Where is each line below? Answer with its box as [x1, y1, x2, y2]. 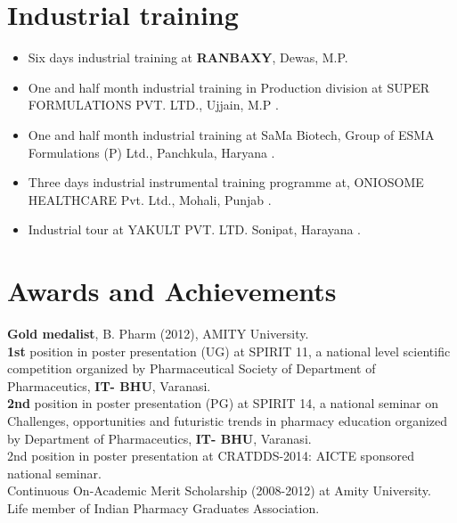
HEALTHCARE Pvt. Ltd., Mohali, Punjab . [28, 190, 272, 208]
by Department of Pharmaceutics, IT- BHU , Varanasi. [7, 429, 312, 447]
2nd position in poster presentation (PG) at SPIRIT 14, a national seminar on [7, 394, 439, 413]
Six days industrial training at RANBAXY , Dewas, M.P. [28, 48, 348, 67]
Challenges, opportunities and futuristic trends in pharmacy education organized [7, 411, 448, 429]
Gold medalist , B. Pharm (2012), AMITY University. [7, 324, 309, 342]
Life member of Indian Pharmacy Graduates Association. [7, 498, 320, 517]
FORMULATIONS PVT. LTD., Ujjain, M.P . [28, 95, 279, 114]
